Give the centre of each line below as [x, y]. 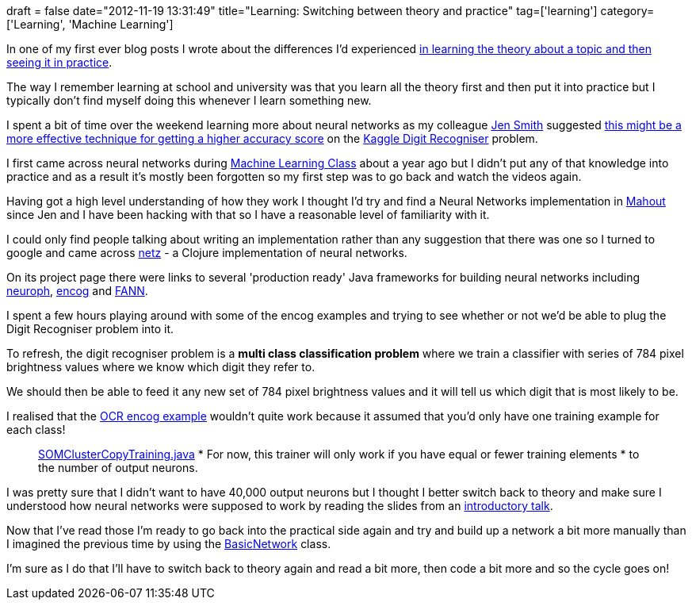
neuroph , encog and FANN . [77, 291]
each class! [36, 430]
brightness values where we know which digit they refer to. [161, 367]
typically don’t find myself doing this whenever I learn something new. [189, 100]
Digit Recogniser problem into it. [90, 329]
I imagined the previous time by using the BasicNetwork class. [169, 544]
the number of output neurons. [118, 468]
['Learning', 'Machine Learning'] [90, 24]
